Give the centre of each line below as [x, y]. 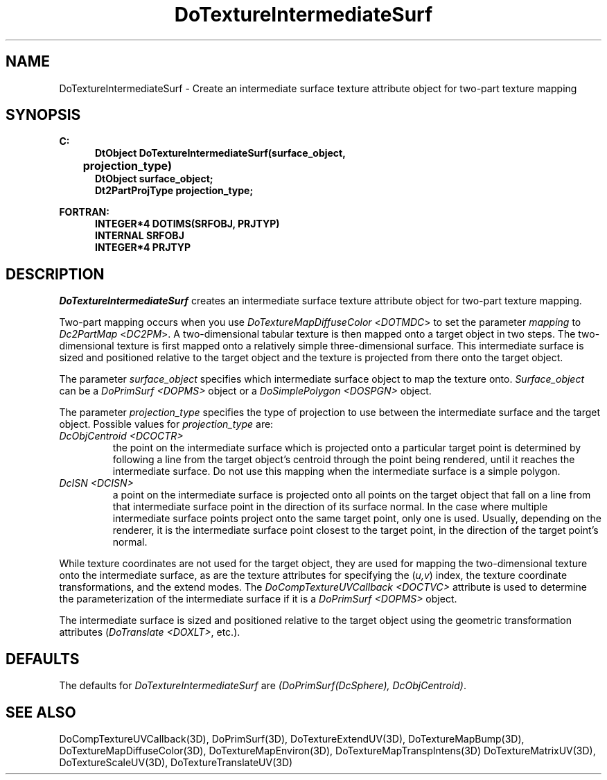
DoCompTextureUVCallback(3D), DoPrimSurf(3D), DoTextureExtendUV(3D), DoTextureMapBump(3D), [292, 738]
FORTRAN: [84, 212]
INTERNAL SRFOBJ [140, 236]
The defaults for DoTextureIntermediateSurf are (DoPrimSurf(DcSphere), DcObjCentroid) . [263, 686]
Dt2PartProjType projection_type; [174, 191]
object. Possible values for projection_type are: [166, 424]
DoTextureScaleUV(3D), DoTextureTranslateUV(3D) [176, 762]
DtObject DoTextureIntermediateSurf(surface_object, [220, 153]
